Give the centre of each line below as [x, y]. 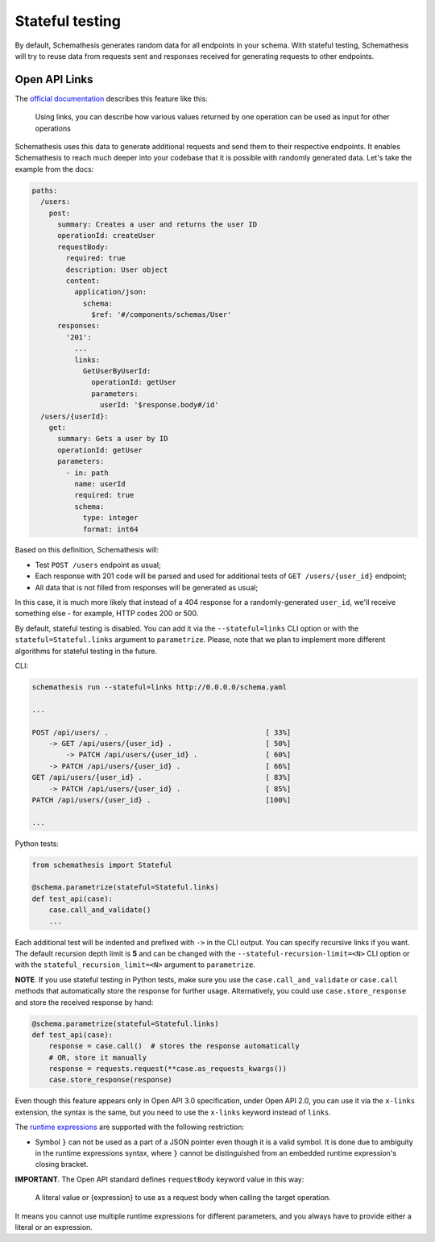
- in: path [87, 473]
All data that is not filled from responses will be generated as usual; [147, 587]
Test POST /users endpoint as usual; [98, 565]
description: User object [117, 269]
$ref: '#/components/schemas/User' [162, 315]
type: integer [110, 518]
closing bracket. [62, 1165]
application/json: [110, 292]
